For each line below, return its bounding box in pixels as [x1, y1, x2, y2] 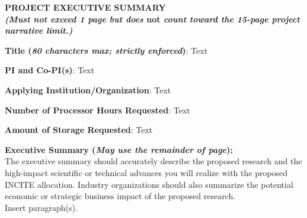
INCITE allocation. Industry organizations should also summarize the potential [5, 178, 293, 190]
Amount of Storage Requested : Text [5, 123, 153, 136]
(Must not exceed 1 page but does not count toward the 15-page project [5, 12, 300, 25]
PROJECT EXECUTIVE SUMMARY [5, 1, 166, 13]
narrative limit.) [5, 24, 73, 37]
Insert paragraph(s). [5, 201, 78, 213]
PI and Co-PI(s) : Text [5, 64, 95, 76]
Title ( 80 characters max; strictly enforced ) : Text [5, 44, 208, 56]
